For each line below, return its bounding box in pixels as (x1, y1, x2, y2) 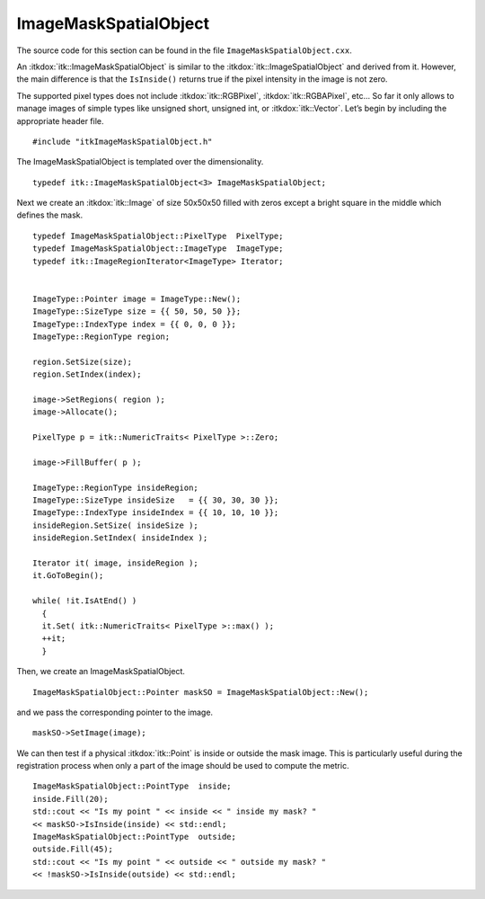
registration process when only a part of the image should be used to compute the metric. (16, 761, 349, 771)
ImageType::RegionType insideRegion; (32, 482, 199, 493)
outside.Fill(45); (32, 844, 114, 854)
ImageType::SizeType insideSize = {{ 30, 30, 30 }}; (32, 495, 279, 505)
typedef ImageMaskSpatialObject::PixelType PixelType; (32, 230, 284, 241)
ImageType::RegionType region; (32, 331, 171, 342)
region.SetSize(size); (32, 356, 133, 367)
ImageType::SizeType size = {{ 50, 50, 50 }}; (32, 307, 242, 316)
